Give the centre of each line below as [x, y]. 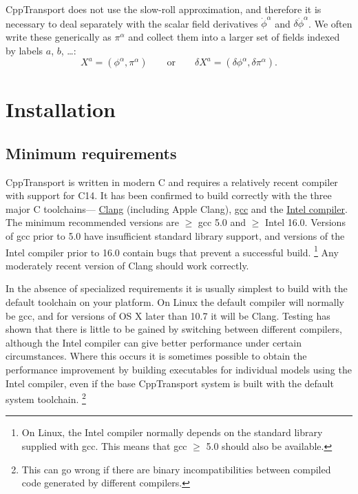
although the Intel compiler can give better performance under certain [154, 342]
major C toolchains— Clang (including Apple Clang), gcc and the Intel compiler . [177, 208]
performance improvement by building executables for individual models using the [179, 370]
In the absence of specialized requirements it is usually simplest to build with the [177, 288]
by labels [24, 50]
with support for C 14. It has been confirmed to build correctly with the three [169, 195]
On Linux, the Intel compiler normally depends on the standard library [172, 432]
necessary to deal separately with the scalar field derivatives [132, 23]
